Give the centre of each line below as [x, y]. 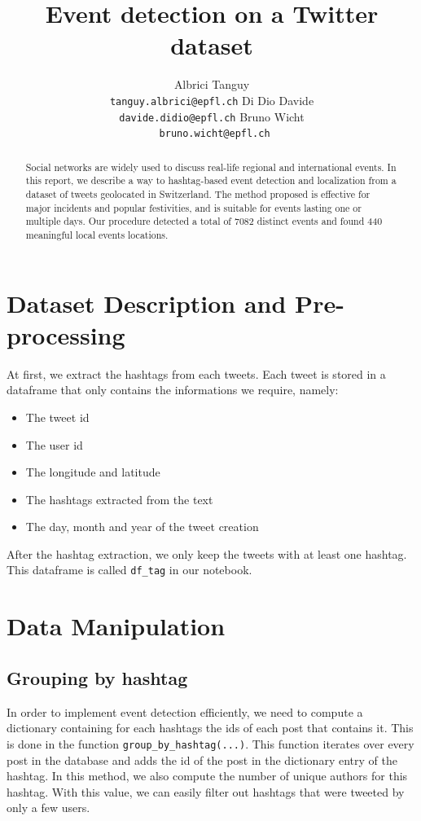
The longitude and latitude [93, 472]
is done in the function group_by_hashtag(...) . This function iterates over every [210, 743]
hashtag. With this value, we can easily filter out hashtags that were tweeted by [206, 791]
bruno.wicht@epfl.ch [215, 134]
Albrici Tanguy [212, 84]
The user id [54, 444]
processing [66, 334]
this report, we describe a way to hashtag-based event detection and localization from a [211, 180]
